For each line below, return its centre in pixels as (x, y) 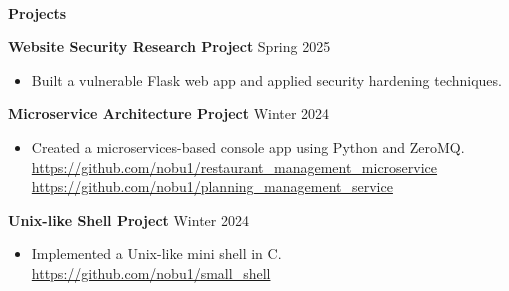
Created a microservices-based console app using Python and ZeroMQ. (248, 146)
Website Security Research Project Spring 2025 (169, 46)
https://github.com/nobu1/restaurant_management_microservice (234, 166)
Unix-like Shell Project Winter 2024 (128, 219)
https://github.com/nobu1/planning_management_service (212, 186)
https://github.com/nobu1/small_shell (151, 272)
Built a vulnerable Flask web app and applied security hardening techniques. (266, 79)
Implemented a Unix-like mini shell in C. (156, 253)
